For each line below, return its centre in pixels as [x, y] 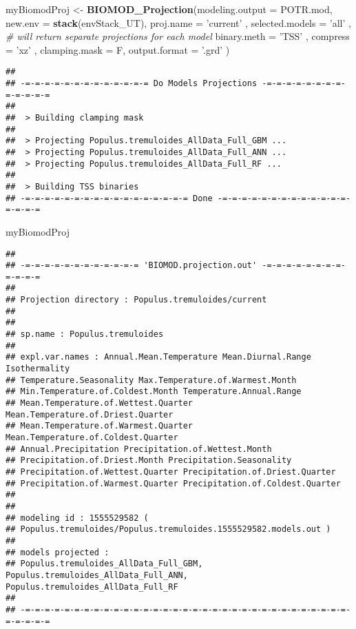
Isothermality [38, 369]
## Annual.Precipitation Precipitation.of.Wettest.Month [139, 449]
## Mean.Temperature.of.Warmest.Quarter [100, 426]
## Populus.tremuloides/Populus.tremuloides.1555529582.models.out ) [168, 529]
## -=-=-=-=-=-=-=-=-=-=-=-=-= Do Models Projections [132, 84]
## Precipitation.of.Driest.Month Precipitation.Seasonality [149, 461]
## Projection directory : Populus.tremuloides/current [136, 300]
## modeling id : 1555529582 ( [77, 518]
